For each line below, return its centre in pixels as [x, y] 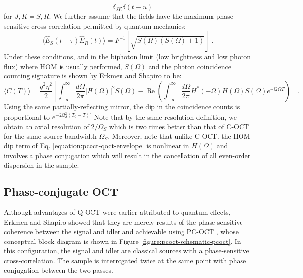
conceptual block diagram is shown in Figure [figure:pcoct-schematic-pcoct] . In [122, 241]
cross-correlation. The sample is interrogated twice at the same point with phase [125, 260]
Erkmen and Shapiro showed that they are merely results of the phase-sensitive [123, 222]
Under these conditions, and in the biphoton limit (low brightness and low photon [128, 56]
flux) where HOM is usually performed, [63, 66]
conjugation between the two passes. [59, 270]
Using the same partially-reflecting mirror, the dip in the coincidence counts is [122, 106]
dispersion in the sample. [42, 165]
